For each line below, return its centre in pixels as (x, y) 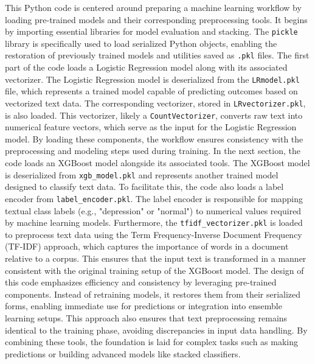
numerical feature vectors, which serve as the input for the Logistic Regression (151, 127)
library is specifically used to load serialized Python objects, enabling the (141, 43)
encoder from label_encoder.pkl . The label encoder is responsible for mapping (154, 198)
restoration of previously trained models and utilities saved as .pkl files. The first (157, 55)
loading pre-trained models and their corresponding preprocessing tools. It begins (156, 19)
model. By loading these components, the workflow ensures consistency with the (154, 138)
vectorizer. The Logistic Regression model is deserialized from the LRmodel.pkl (152, 79)
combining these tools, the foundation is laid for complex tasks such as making (152, 342)
